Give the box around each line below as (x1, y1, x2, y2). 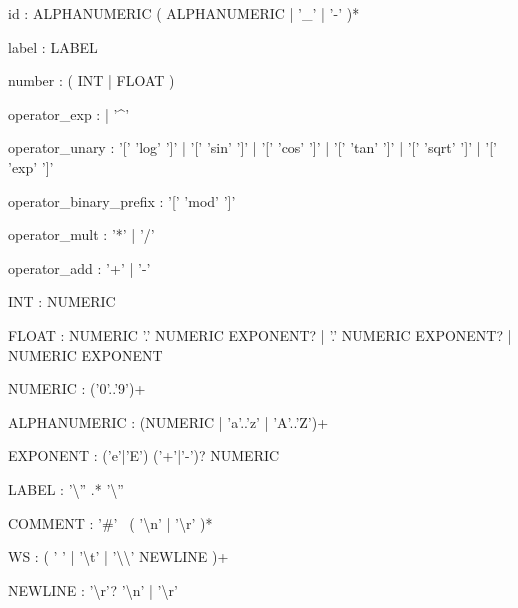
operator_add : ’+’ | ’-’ (8, 257, 151, 278)
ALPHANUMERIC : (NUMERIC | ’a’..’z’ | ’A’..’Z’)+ (8, 411, 329, 432)
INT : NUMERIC (8, 291, 116, 312)
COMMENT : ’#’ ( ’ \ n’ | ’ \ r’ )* (8, 512, 213, 533)
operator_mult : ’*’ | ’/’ (8, 224, 155, 245)
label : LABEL (8, 36, 98, 57)
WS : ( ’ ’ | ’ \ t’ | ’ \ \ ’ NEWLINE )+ (8, 546, 229, 567)
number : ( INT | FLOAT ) (8, 70, 175, 91)
